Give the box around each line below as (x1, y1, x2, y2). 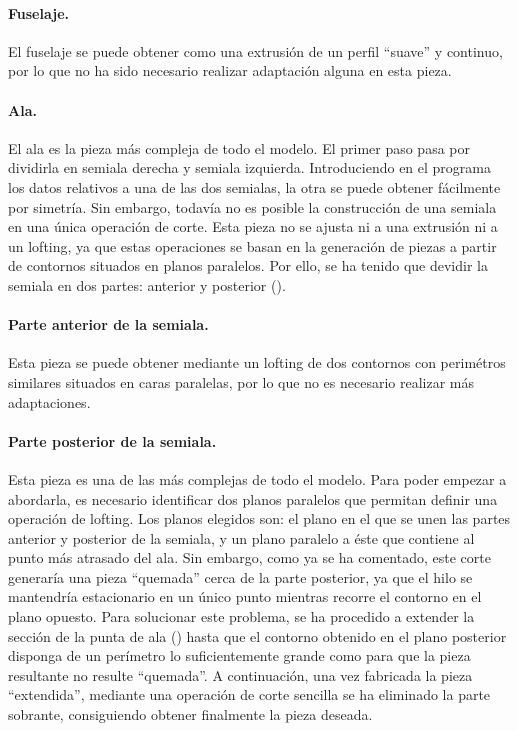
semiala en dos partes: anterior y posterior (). (8, 274, 286, 295)
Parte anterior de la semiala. (8, 314, 209, 335)
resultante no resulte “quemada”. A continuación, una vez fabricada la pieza (8, 664, 473, 685)
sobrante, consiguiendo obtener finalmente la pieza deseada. (8, 704, 373, 725)
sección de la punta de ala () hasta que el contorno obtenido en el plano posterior (8, 625, 507, 646)
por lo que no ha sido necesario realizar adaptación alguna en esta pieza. (8, 60, 452, 81)
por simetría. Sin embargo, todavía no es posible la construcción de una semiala (8, 196, 497, 217)
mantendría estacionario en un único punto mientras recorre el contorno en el (8, 586, 482, 607)
